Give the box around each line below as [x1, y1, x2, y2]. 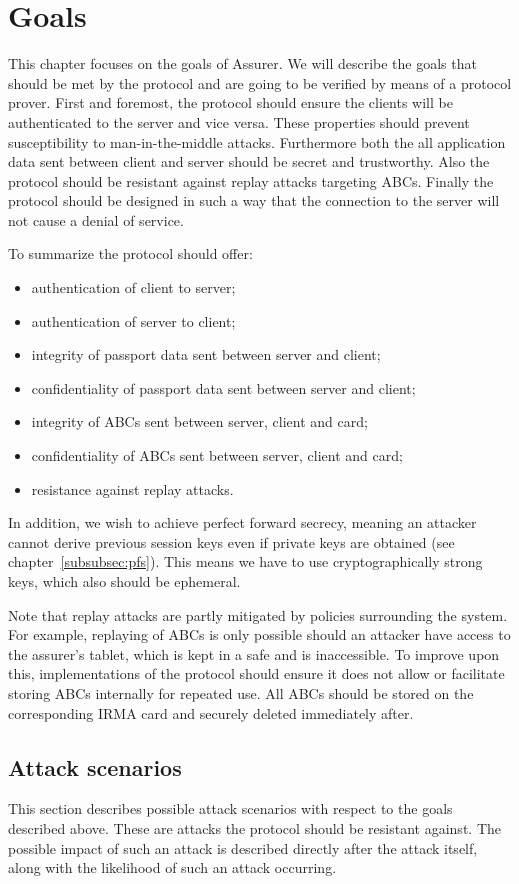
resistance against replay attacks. [31, 478, 234, 499]
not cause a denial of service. [8, 209, 184, 230]
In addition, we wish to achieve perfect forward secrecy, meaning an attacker [8, 512, 477, 533]
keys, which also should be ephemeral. [8, 571, 241, 591]
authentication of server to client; [31, 310, 236, 331]
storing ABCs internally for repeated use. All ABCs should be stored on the [8, 682, 474, 703]
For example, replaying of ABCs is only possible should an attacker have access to [8, 624, 511, 645]
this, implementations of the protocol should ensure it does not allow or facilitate [8, 663, 505, 684]
